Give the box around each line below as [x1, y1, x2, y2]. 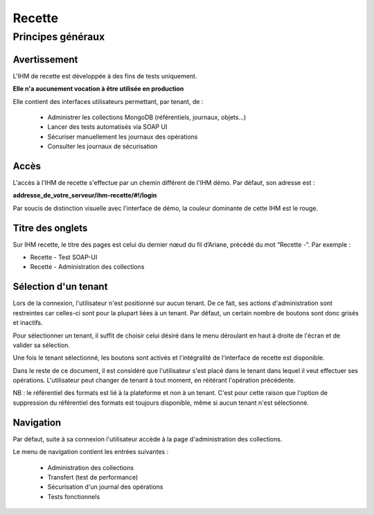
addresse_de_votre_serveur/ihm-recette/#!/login [12, 191, 157, 200]
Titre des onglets [12, 222, 88, 234]
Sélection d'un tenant [12, 281, 108, 293]
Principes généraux [12, 30, 105, 43]
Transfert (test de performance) [47, 473, 139, 481]
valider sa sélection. [12, 340, 71, 349]
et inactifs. [12, 319, 43, 327]
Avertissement [12, 53, 78, 65]
